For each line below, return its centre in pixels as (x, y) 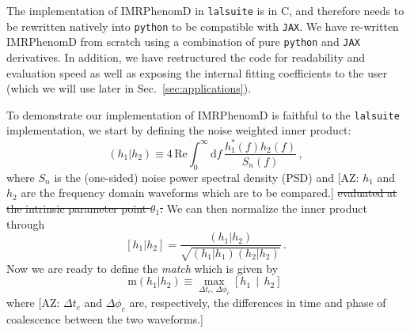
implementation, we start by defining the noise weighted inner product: (179, 130)
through (26, 223)
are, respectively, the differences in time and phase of (258, 303)
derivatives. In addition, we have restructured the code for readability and (186, 57)
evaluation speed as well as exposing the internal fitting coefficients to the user (197, 72)
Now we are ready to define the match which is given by (142, 268)
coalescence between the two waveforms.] (105, 319)
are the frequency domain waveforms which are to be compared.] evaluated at (209, 193)
